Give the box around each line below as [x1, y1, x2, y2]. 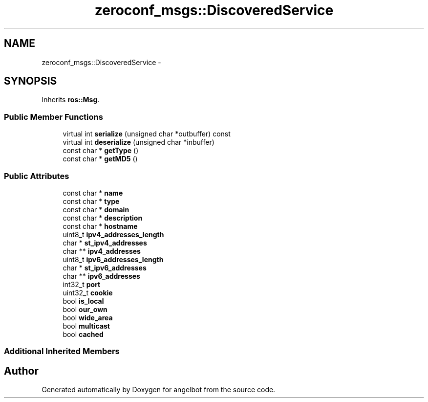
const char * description [63, 213, 143, 222]
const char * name [63, 188, 123, 197]
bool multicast [63, 321, 110, 330]
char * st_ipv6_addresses [63, 263, 147, 272]
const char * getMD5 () [63, 155, 138, 163]
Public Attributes [4, 171, 69, 181]
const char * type [63, 197, 120, 205]
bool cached [63, 330, 104, 338]
